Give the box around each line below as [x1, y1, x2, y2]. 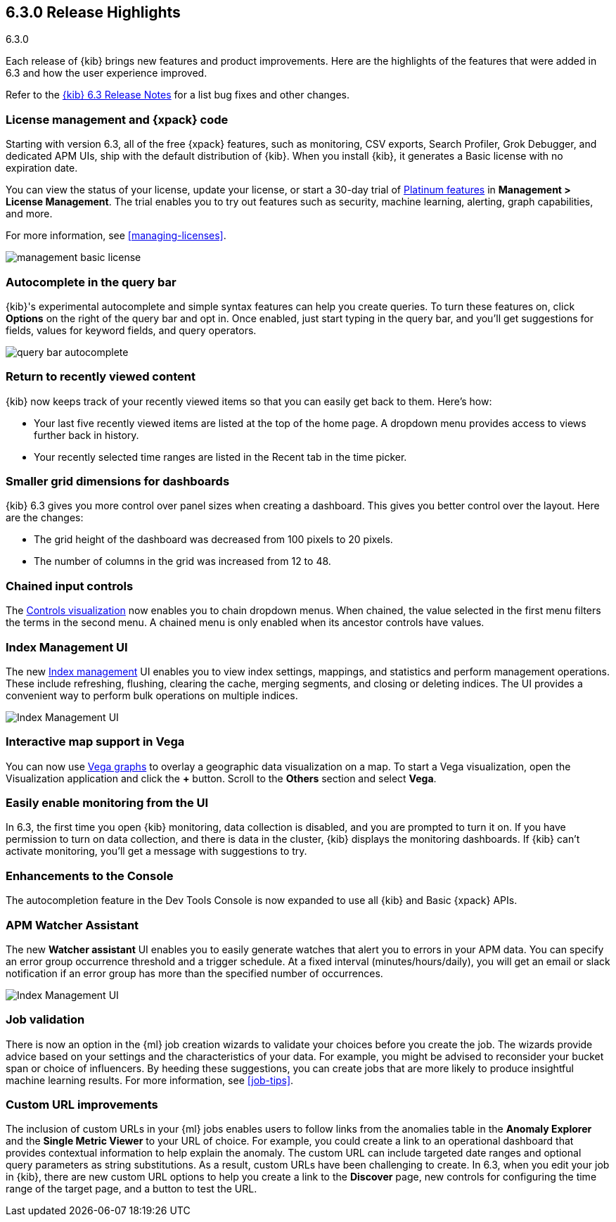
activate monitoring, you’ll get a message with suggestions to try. [6, 845, 307, 858]
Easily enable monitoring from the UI [6, 796, 209, 810]
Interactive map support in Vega [6, 734, 185, 749]
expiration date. [6, 162, 78, 174]
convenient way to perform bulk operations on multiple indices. [6, 689, 298, 701]
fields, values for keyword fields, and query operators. [6, 324, 257, 336]
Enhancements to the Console [6, 868, 174, 883]
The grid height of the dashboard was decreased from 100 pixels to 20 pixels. [34, 533, 393, 546]
